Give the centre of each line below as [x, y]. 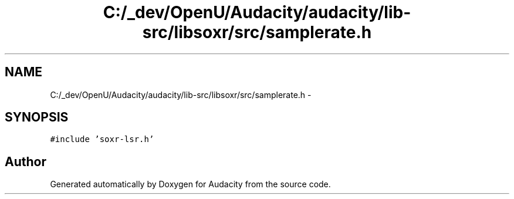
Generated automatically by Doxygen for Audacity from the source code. [190, 184]
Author [26, 161]
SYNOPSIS [37, 117]
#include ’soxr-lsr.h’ [102, 139]
